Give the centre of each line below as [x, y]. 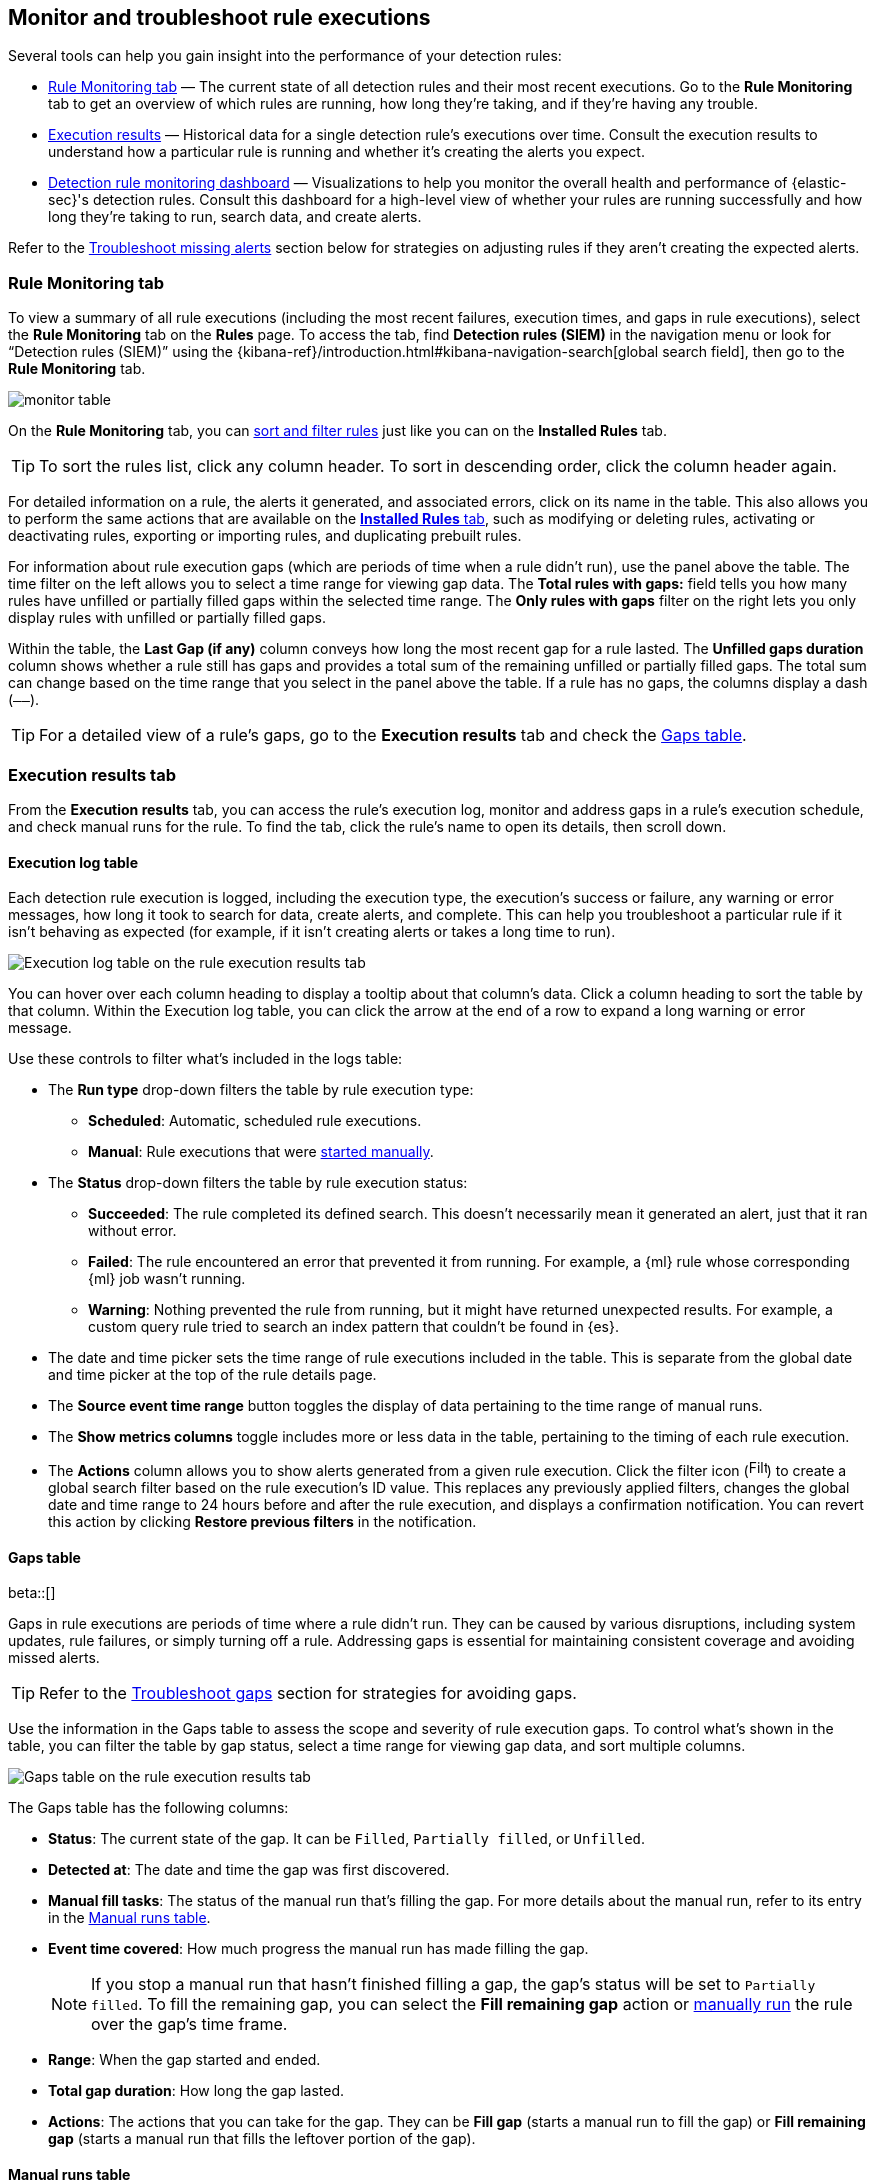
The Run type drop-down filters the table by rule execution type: [261, 1090]
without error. [132, 1231]
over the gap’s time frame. [189, 2024]
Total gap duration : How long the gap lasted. [196, 2091]
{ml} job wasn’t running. [167, 1279]
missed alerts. [54, 1658]
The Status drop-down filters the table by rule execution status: [258, 1183]
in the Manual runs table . [129, 1918]
